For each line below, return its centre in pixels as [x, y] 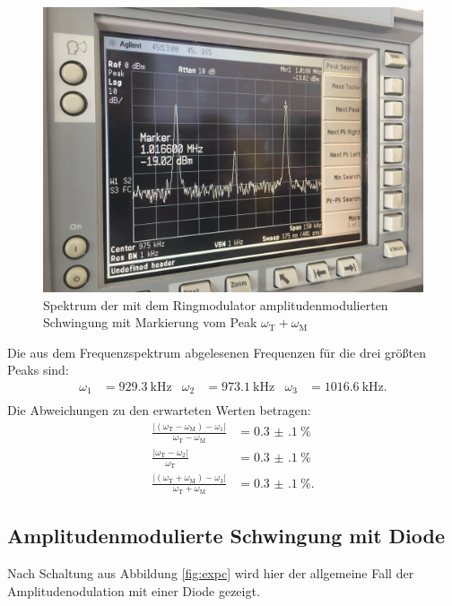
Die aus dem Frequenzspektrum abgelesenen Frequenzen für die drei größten [217, 352]
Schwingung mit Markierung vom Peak [150, 322]
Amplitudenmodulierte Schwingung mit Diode [226, 536]
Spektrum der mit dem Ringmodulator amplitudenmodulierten [216, 304]
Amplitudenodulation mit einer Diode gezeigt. [134, 590]
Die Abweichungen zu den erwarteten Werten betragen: [159, 410]
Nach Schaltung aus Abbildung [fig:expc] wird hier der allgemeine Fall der [211, 573]
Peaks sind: [38, 370]
